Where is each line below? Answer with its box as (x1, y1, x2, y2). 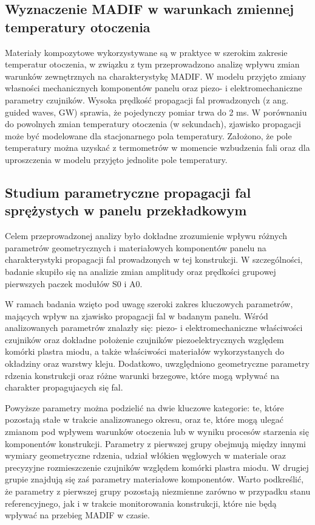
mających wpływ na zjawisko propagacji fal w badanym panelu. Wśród (5, 309, 268, 322)
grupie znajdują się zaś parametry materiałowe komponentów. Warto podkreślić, (5, 473, 304, 485)
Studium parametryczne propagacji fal (5, 183, 251, 201)
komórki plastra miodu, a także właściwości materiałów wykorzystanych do (5, 345, 285, 358)
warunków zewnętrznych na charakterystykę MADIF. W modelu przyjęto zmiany (5, 69, 307, 82)
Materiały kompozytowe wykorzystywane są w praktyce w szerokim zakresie (5, 46, 288, 58)
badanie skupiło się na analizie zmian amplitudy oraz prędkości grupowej (5, 265, 276, 277)
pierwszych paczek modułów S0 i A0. (5, 277, 143, 290)
